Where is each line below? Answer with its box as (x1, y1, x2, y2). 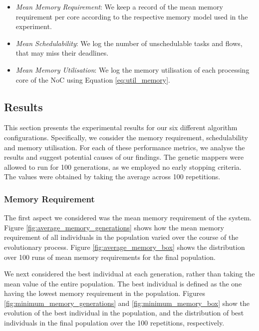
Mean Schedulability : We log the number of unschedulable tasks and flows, (15, 38, 243, 48)
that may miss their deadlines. (15, 48, 109, 58)
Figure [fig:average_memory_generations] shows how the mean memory (4, 222, 224, 232)
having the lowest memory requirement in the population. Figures (4, 288, 206, 298)
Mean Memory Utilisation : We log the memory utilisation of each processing (15, 64, 250, 75)
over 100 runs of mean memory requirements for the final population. (4, 251, 216, 262)
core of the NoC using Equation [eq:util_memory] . (15, 74, 170, 85)
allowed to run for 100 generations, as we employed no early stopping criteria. (4, 161, 242, 172)
